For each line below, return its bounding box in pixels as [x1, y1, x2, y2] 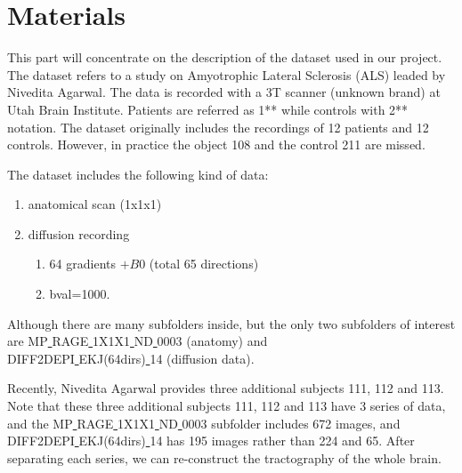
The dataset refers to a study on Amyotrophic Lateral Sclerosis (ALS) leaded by [7, 65, 446, 84]
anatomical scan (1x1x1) [28, 195, 162, 213]
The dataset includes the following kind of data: [7, 164, 269, 183]
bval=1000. [49, 285, 110, 303]
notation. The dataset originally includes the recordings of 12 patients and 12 [7, 117, 429, 136]
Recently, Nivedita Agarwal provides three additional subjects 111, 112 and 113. [7, 379, 444, 397]
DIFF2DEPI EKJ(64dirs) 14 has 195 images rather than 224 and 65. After [7, 431, 415, 450]
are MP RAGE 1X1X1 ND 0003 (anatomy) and [7, 332, 268, 350]
